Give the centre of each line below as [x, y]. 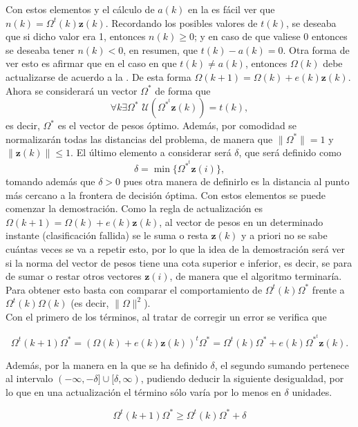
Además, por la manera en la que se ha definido [106, 364]
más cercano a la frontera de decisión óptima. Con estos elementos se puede [166, 194]
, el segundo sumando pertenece [282, 364]
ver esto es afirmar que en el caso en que [91, 63]
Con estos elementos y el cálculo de [80, 9]
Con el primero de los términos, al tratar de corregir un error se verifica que [166, 316]
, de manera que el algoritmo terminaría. [256, 276]
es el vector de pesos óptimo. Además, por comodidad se [177, 125]
